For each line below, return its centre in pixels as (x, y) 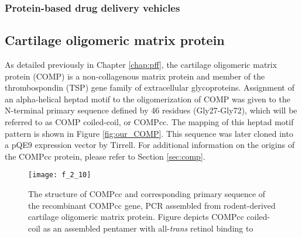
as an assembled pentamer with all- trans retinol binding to (148, 228)
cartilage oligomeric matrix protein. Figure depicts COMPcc (136, 217)
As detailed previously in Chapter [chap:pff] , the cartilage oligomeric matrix (141, 65)
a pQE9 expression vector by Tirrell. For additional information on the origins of (150, 145)
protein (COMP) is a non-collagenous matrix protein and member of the (135, 76)
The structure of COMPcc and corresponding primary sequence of (147, 194)
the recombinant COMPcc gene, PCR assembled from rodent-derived (152, 205)
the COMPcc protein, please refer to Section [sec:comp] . (105, 156)
